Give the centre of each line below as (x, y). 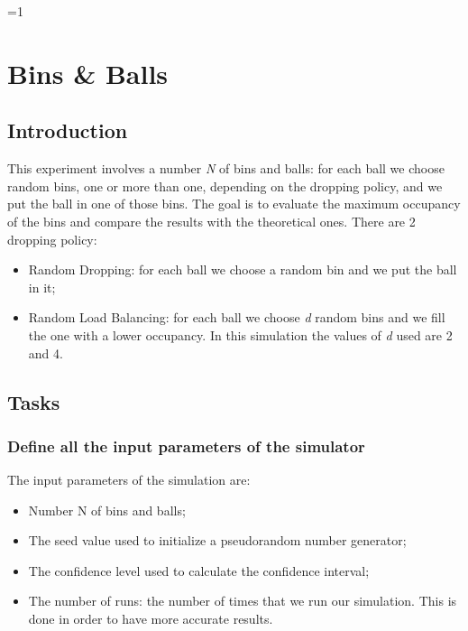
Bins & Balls (88, 73)
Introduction (68, 130)
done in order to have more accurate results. (151, 619)
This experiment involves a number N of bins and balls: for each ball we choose (226, 168)
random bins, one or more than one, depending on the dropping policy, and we (225, 186)
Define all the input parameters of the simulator (186, 445)
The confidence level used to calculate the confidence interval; (199, 570)
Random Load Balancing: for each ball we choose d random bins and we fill (237, 317)
